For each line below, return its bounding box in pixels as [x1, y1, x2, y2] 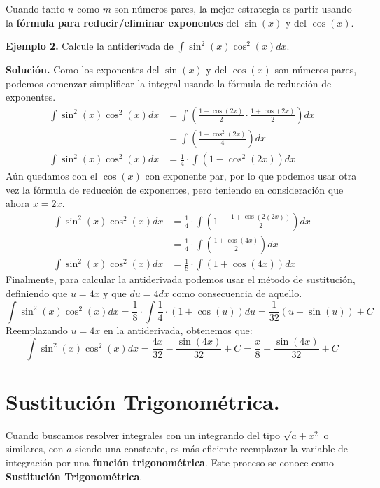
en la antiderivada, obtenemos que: [103, 322, 253, 337]
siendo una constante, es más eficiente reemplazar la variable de [75, 441, 349, 456]
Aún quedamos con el [6, 168, 98, 183]
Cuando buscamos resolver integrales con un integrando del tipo [6, 427, 281, 442]
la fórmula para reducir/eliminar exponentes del [6, 15, 239, 29]
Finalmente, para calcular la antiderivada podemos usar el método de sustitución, [6, 272, 356, 287]
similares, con [6, 441, 64, 456]
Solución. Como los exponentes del [6, 62, 160, 77]
